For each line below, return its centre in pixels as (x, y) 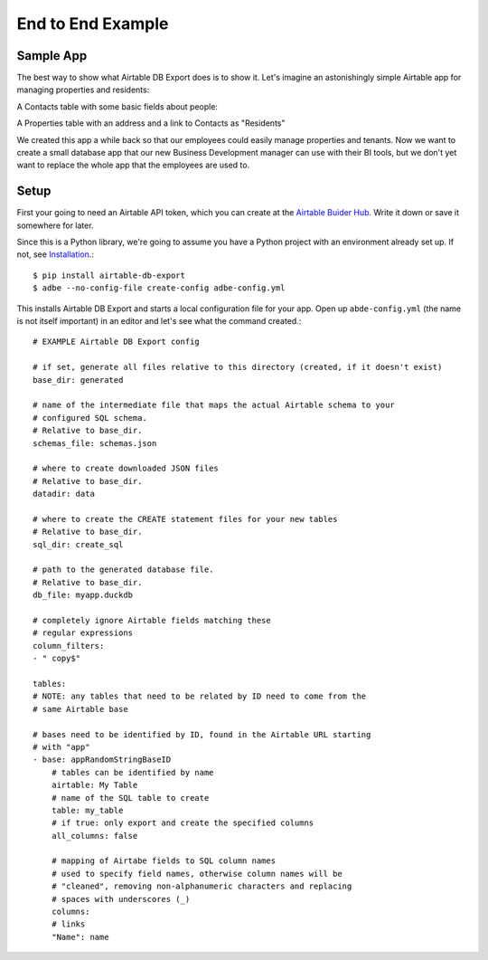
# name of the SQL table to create (130, 798)
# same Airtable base (80, 709)
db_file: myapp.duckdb (83, 595)
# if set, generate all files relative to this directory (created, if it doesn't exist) (238, 367)
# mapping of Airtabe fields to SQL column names (163, 861)
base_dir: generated (78, 380)
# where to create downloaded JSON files (126, 469)
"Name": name (80, 937)
